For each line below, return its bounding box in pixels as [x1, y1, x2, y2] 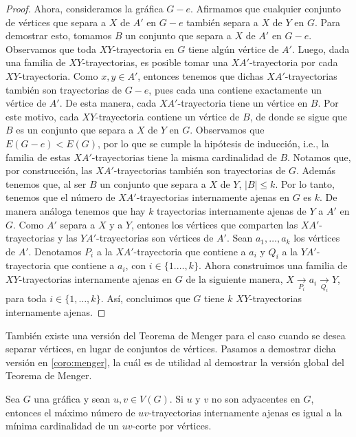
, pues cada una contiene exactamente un [148, 82, 322, 96]
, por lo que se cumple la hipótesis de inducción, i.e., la [97, 136, 329, 150]
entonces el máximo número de [5, 405, 135, 419]
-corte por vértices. [132, 418, 212, 433]
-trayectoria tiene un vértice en [177, 96, 308, 110]
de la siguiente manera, [186, 272, 283, 286]
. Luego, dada [291, 41, 350, 56]
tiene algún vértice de [188, 41, 279, 56]
